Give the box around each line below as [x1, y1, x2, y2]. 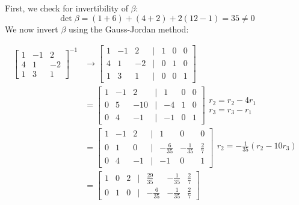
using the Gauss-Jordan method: [68, 22, 189, 35]
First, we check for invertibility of [5, 2, 128, 14]
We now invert [5, 22, 58, 35]
